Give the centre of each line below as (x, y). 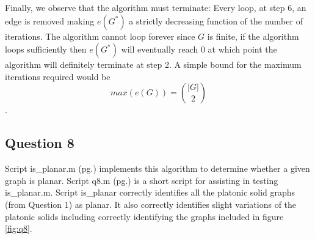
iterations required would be (58, 76)
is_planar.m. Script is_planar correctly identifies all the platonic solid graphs (150, 192)
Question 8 (40, 143)
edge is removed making (50, 20)
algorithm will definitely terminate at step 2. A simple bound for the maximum (153, 64)
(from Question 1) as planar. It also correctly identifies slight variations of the (151, 204)
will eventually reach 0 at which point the (199, 49)
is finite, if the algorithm (253, 36)
